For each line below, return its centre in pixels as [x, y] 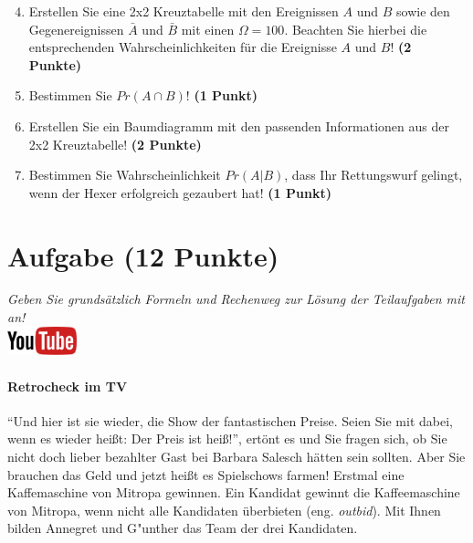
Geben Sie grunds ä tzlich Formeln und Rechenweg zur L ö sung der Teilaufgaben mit [236, 299]
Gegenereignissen [76, 29]
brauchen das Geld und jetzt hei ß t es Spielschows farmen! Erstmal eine [206, 474]
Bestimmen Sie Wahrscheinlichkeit [125, 175]
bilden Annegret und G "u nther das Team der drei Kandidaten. [183, 528]
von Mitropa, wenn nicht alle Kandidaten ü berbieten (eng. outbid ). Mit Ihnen [224, 510]
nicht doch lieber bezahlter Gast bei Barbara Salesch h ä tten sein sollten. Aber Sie [236, 457]
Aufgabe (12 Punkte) [143, 255]
